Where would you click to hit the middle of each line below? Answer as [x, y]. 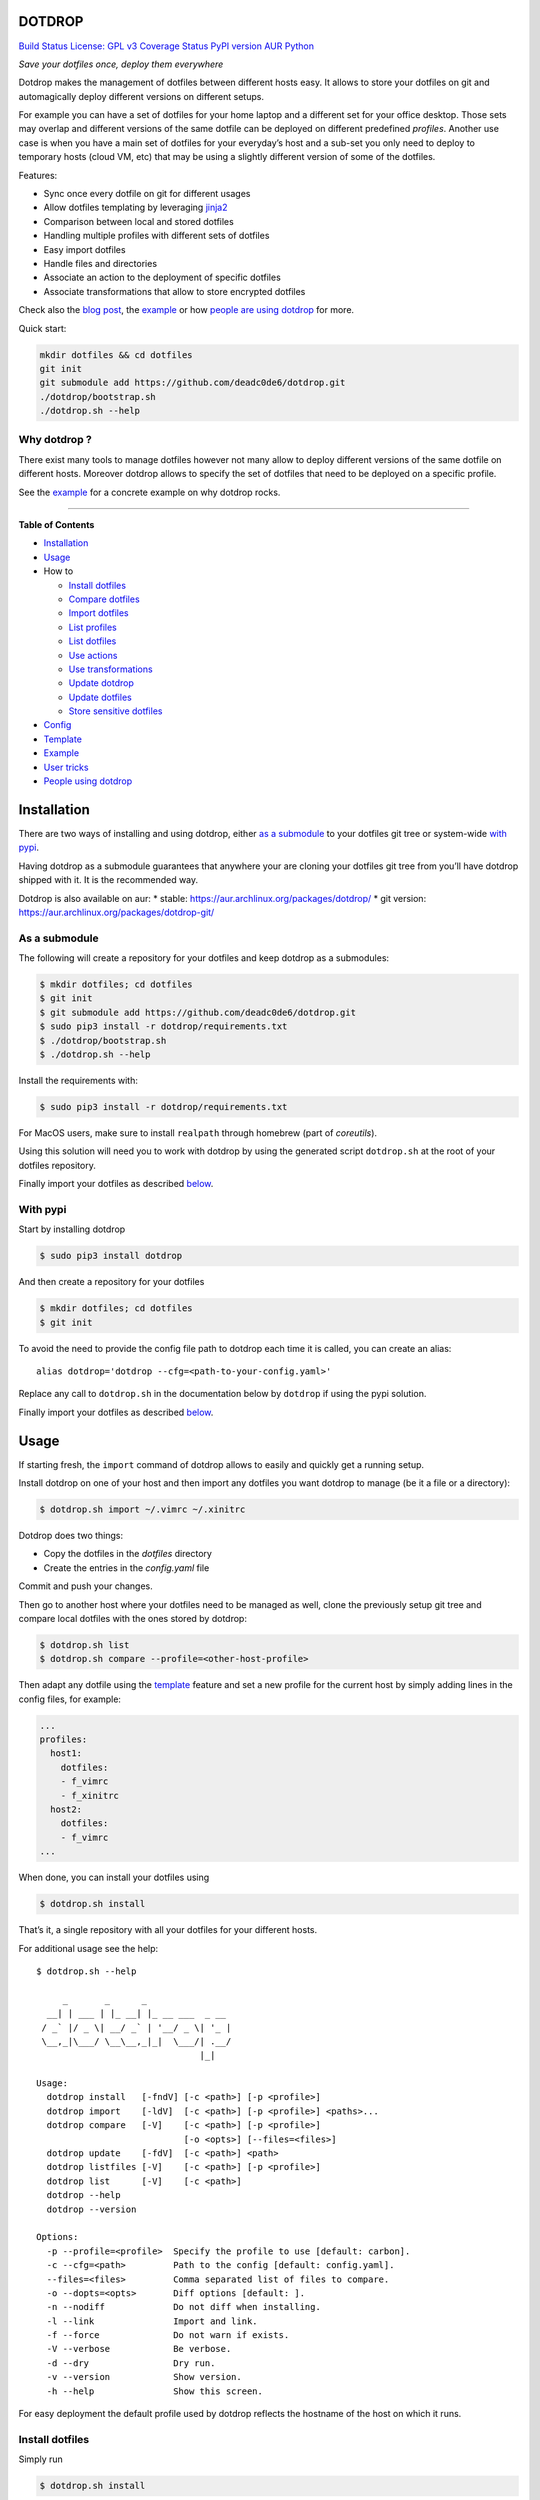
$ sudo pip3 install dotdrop [111, 1256]
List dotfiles [92, 641]
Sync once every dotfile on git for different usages [147, 194]
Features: [38, 175]
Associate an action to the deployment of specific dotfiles [162, 277]
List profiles [92, 627]
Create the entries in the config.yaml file [126, 1567]
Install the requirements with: [78, 1080]
